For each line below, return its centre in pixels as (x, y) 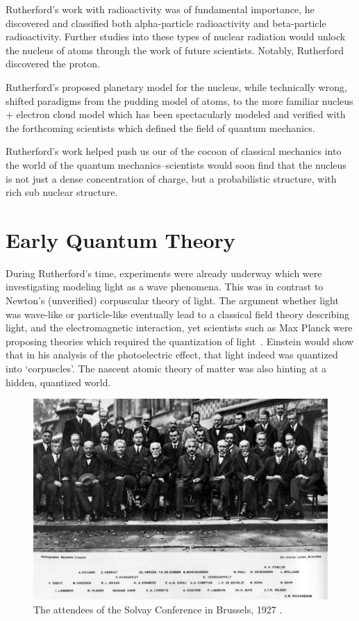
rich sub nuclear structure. (62, 192)
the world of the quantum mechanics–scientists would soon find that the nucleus (176, 164)
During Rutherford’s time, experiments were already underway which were (164, 273)
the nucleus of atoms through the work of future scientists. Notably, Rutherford (175, 50)
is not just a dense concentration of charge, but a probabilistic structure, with (171, 178)
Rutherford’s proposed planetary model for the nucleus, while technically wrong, (176, 86)
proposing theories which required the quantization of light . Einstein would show (180, 341)
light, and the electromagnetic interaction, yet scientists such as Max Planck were (179, 328)
